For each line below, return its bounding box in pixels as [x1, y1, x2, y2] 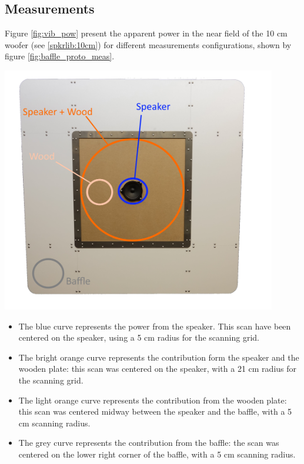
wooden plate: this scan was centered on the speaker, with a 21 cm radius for [18, 362, 297, 375]
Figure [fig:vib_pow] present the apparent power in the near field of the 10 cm [5, 27, 288, 39]
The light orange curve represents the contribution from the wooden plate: [18, 394, 287, 406]
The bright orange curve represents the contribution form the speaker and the [18, 351, 299, 363]
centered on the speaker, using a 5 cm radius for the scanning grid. [18, 331, 260, 344]
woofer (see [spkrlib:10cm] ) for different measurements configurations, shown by [5, 38, 292, 51]
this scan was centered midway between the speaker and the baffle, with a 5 [18, 405, 292, 418]
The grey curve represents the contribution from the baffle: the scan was [18, 436, 279, 449]
